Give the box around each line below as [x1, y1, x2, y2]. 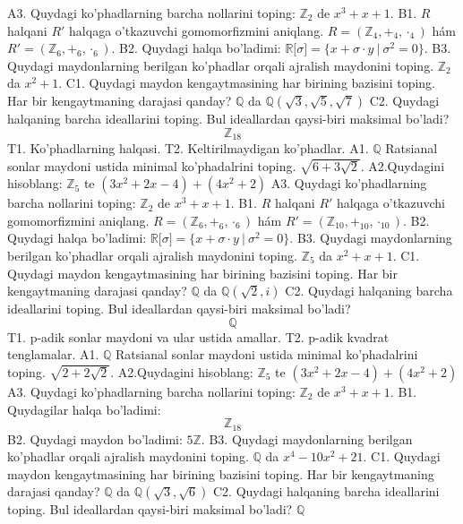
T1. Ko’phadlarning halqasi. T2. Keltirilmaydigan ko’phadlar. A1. [7, 139, 369, 158]
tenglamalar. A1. [7, 345, 99, 364]
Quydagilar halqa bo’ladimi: [7, 399, 161, 418]
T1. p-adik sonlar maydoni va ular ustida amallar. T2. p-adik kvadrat [7, 327, 390, 346]
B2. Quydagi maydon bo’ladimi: [7, 429, 183, 448]
